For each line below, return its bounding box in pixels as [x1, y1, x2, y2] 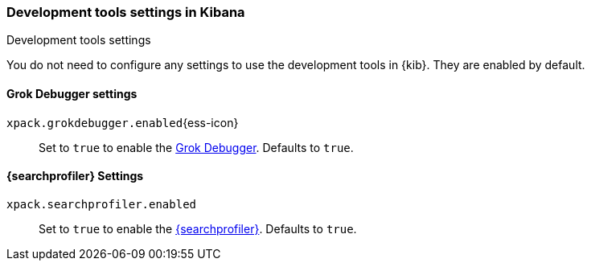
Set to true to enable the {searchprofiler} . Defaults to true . [39, 221, 357, 236]
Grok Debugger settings [6, 86, 137, 101]
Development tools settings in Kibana [6, 4, 245, 20]
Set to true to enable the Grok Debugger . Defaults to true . [39, 140, 354, 154]
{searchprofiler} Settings [6, 169, 144, 183]
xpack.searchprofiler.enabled [6, 197, 197, 211]
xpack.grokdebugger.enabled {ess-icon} [6, 115, 239, 129]
